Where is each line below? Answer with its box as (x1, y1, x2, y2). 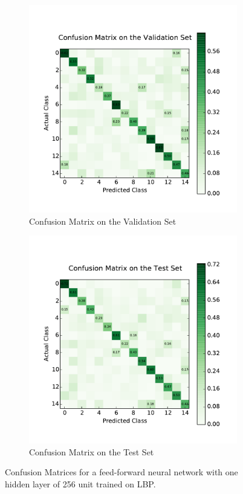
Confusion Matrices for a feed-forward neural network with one (5, 466, 238, 478)
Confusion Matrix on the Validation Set (29, 214, 177, 227)
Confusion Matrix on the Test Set (29, 445, 154, 458)
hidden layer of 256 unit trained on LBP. (5, 477, 156, 490)
